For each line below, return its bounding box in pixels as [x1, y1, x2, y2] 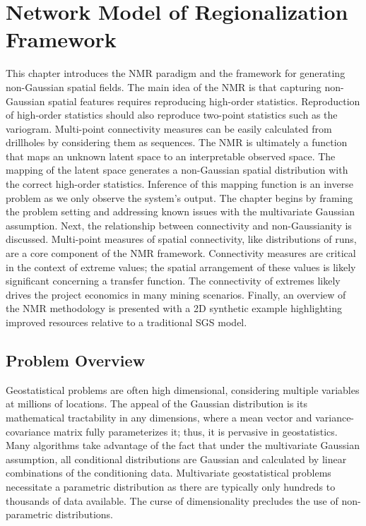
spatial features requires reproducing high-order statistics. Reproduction [48, 93, 360, 108]
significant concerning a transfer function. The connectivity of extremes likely [6, 273, 341, 288]
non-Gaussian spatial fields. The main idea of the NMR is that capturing [6, 79, 321, 94]
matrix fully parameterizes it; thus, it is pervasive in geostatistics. [53, 424, 338, 438]
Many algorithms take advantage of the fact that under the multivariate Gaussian [6, 438, 360, 453]
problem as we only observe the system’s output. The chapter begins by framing [6, 190, 353, 205]
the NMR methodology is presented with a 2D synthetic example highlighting [6, 301, 342, 316]
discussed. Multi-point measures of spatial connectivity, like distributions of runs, [6, 232, 357, 246]
